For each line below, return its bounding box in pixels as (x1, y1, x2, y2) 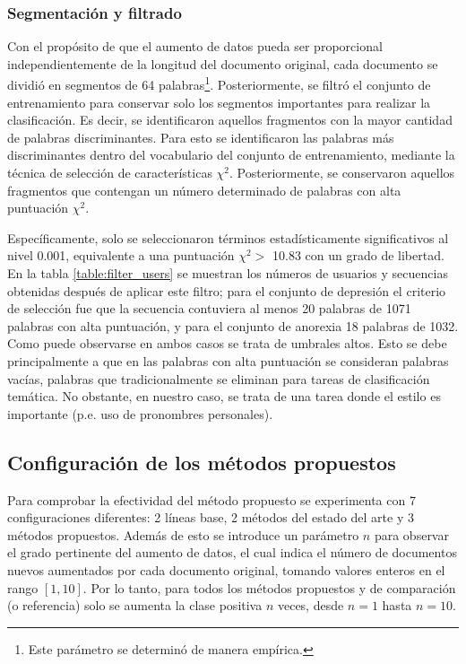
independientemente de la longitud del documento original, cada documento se (7, 54, 438, 73)
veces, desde (277, 596, 344, 615)
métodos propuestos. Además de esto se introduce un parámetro (7, 525, 359, 544)
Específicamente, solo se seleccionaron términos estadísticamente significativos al (7, 228, 449, 247)
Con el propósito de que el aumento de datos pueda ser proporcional (7, 37, 383, 56)
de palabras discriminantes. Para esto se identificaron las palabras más (7, 127, 394, 146)
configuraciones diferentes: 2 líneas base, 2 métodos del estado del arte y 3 (7, 508, 414, 527)
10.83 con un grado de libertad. (272, 246, 444, 265)
